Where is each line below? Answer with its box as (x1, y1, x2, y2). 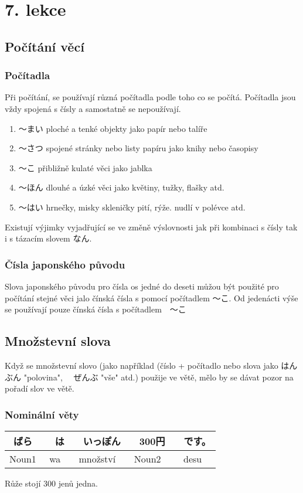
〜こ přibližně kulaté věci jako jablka (18, 161, 152, 174)
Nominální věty (5, 407, 79, 421)
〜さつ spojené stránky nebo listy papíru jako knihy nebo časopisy (18, 142, 258, 154)
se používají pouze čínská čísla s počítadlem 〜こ (5, 303, 186, 315)
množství (79, 451, 116, 465)
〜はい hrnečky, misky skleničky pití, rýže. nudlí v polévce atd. (18, 200, 246, 213)
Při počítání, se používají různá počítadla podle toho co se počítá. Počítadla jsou (5, 91, 296, 103)
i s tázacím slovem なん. (5, 232, 92, 244)
